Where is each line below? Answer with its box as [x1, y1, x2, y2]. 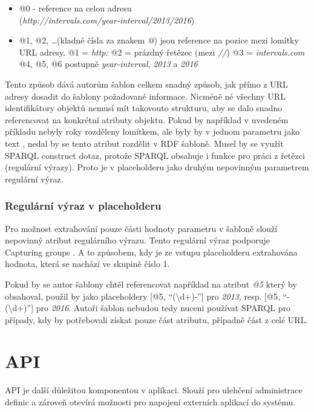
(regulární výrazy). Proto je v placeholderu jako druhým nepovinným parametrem [5, 161, 309, 173]
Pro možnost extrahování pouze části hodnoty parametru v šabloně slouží [5, 222, 278, 234]
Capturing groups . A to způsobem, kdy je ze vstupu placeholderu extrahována [5, 245, 298, 258]
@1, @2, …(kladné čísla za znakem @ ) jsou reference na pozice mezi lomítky [19, 34, 299, 47]
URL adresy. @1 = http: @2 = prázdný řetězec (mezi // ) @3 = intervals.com [19, 45, 305, 58]
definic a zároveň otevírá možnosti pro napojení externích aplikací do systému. [5, 396, 296, 408]
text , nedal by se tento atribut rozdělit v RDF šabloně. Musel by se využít [5, 137, 284, 149]
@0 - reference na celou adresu [19, 2, 132, 14]
